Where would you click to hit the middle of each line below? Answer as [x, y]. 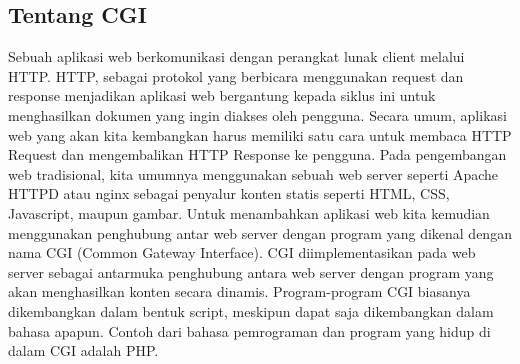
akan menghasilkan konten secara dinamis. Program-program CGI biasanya [239, 291]
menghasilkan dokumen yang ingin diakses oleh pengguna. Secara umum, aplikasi [257, 114]
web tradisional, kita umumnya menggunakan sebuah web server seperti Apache [253, 173]
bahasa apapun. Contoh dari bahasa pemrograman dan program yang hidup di [249, 330]
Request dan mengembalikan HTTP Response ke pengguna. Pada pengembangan [257, 154]
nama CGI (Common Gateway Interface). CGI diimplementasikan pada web [242, 252]
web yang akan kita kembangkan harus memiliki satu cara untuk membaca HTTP [260, 134]
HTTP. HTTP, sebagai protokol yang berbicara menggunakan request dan [236, 75]
